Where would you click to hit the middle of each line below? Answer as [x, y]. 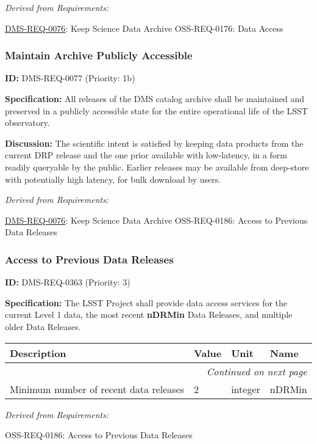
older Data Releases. [43, 326]
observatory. [27, 123]
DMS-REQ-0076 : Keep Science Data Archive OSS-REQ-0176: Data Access [144, 28]
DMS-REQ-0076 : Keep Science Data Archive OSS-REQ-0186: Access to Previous [156, 220]
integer [246, 389]
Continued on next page [257, 371]
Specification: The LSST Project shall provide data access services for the [146, 302]
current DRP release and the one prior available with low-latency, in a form [146, 155]
